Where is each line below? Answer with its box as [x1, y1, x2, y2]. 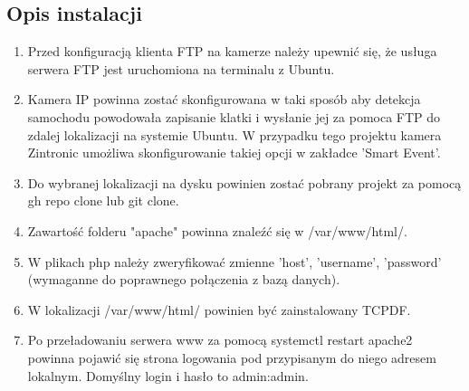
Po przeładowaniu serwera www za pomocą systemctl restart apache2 [27, 330, 413, 349]
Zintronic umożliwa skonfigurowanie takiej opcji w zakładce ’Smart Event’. [27, 143, 441, 162]
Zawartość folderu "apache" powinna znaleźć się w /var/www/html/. [27, 221, 407, 240]
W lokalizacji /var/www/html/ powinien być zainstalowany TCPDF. [27, 300, 411, 319]
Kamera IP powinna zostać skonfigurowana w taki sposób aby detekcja [27, 90, 421, 109]
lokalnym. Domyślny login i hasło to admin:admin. [27, 366, 309, 385]
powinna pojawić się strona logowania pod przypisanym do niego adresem [27, 348, 436, 367]
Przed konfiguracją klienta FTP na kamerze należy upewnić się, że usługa [27, 42, 437, 61]
